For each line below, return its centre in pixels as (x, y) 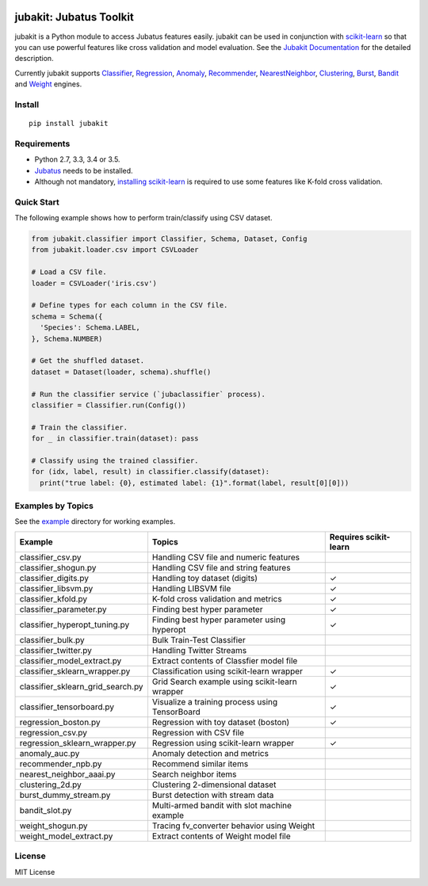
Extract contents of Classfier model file (225, 660)
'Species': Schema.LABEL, (90, 328)
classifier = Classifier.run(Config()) (109, 405)
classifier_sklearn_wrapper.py (75, 671)
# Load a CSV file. (69, 272)
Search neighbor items (194, 774)
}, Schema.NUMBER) (67, 338)
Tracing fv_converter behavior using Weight (233, 826)
